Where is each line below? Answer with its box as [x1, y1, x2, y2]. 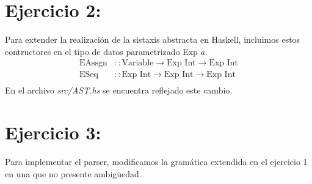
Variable [122, 59, 154, 68]
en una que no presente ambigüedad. [5, 167, 142, 180]
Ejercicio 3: [5, 120, 101, 145]
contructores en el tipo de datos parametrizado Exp [5, 45, 198, 57]
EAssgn [79, 59, 107, 68]
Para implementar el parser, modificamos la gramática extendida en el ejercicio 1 [5, 155, 308, 168]
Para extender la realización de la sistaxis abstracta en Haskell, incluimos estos [5, 33, 300, 46]
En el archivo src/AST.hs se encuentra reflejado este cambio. [5, 84, 233, 97]
